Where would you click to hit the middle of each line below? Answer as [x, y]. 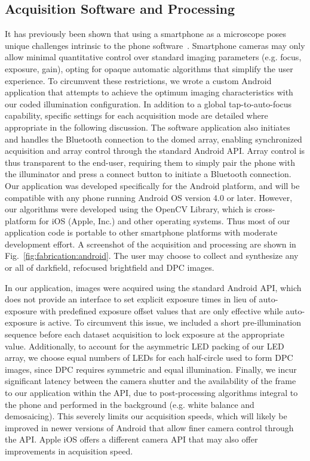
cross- [265, 209]
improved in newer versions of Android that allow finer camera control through [149, 427]
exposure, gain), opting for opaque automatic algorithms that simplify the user [149, 68]
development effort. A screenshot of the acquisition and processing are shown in [151, 244]
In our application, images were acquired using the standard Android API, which [153, 287]
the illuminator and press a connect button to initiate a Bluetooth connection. [148, 174]
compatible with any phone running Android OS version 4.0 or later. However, [149, 197]
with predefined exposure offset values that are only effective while [161, 310]
